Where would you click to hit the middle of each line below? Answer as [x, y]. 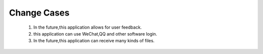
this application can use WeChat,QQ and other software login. [95, 34]
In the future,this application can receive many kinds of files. [94, 41]
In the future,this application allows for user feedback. [88, 27]
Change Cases [39, 13]
